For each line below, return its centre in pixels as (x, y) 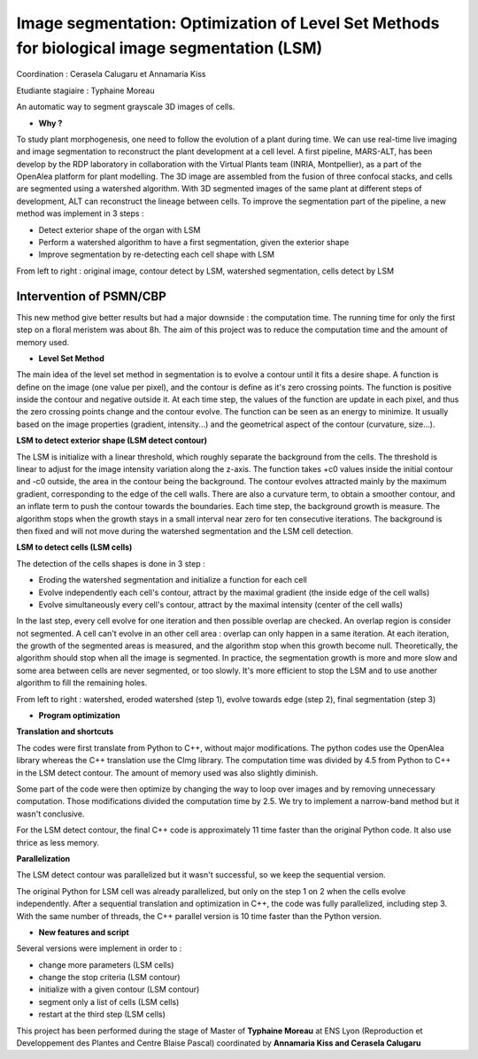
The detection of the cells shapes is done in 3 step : (111, 563)
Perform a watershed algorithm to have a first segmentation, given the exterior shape (194, 243)
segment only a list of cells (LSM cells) (109, 1001)
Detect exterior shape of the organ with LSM (119, 229)
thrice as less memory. (58, 842)
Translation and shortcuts (65, 731)
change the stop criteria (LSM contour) (109, 978)
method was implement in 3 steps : (80, 213)
